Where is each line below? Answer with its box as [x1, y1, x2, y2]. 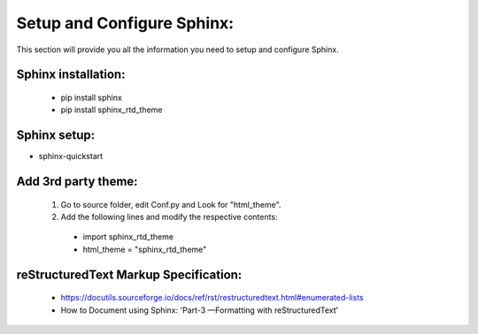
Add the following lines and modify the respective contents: [60, 212, 278, 223]
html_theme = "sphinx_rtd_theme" [82, 244, 207, 254]
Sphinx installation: [16, 67, 126, 82]
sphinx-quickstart [38, 151, 104, 162]
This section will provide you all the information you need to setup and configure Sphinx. [16, 44, 340, 55]
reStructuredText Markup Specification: [16, 267, 243, 282]
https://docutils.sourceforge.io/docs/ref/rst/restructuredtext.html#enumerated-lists [60, 292, 364, 303]
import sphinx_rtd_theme [82, 232, 174, 242]
